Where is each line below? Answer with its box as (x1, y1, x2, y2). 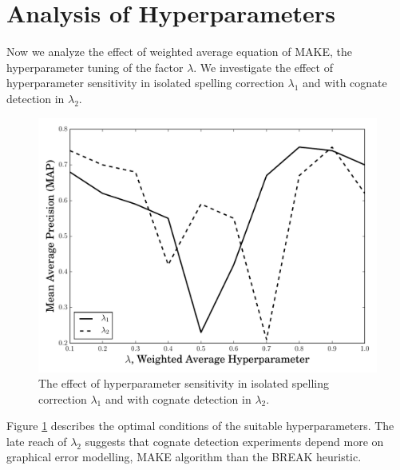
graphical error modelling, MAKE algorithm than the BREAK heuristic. (6, 448, 362, 465)
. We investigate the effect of (193, 58, 333, 75)
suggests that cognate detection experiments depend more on (85, 432, 384, 449)
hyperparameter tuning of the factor (6, 58, 184, 75)
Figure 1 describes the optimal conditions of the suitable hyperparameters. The (6, 417, 394, 434)
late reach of (6, 432, 67, 449)
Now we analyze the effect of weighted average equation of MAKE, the (6, 43, 353, 60)
